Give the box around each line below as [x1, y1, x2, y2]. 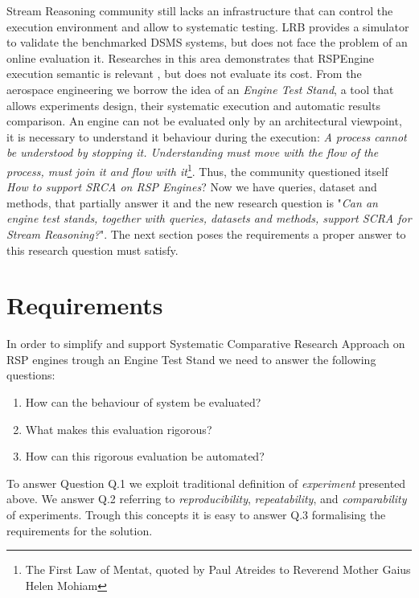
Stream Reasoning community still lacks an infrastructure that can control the [6, 2, 393, 18]
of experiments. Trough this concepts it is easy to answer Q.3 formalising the [6, 506, 386, 523]
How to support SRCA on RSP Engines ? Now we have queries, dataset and [6, 178, 377, 195]
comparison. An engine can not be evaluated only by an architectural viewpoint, [6, 113, 402, 129]
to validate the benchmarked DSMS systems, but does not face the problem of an [6, 34, 408, 51]
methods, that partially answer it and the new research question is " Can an [6, 194, 378, 211]
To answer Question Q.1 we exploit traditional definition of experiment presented [6, 474, 406, 491]
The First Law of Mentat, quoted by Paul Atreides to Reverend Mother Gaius [25, 561, 411, 578]
